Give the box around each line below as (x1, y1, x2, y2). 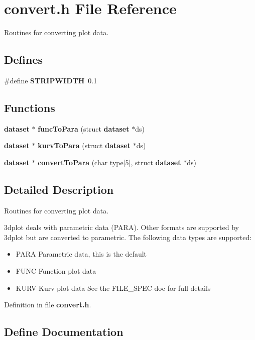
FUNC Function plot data (16, 266, 96, 276)
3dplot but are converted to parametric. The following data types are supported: (4, 232, 252, 242)
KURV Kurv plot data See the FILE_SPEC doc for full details (16, 282, 211, 293)
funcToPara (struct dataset (38, 123, 130, 134)
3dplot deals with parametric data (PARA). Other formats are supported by (4, 222, 239, 233)
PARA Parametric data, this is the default (16, 249, 147, 259)
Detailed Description (4, 181, 114, 197)
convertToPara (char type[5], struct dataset (38, 157, 181, 167)
